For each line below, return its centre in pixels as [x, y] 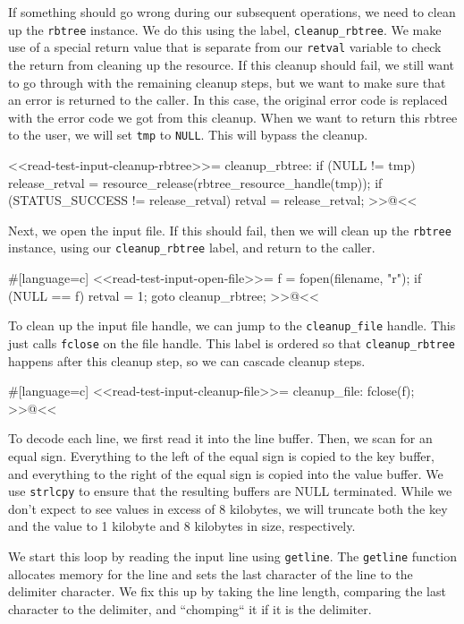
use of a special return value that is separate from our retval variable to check [225, 47]
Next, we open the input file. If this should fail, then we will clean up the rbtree [230, 230]
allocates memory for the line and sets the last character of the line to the [211, 573]
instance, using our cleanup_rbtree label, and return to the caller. [192, 248]
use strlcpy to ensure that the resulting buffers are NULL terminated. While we [230, 491]
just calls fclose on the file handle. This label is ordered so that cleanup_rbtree [232, 342]
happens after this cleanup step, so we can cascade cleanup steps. [187, 360]
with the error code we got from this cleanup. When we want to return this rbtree [233, 117]
